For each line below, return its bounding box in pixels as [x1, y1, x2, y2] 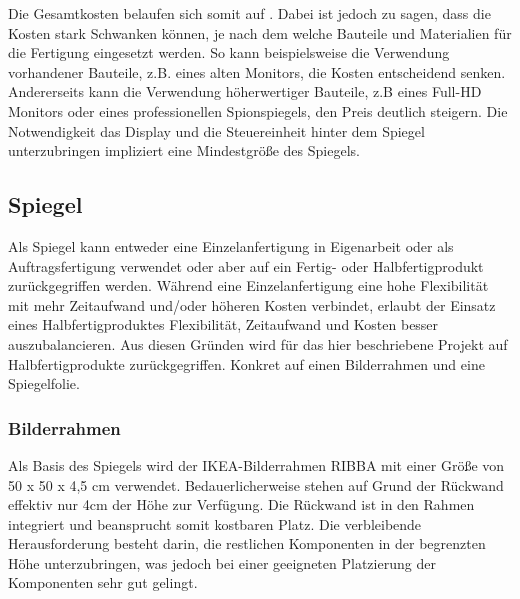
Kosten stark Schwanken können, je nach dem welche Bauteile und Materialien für [8, 22, 512, 43]
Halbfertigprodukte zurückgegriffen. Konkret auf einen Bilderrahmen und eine [8, 353, 485, 374]
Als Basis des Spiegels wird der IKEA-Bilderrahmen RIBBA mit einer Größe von [8, 454, 505, 475]
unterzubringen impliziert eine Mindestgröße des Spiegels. [8, 140, 360, 161]
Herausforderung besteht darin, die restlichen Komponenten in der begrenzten [8, 533, 486, 554]
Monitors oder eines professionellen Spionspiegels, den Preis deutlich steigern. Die [8, 100, 508, 121]
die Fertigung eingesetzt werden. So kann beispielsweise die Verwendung [8, 42, 450, 63]
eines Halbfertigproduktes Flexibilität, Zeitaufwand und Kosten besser [8, 314, 439, 335]
